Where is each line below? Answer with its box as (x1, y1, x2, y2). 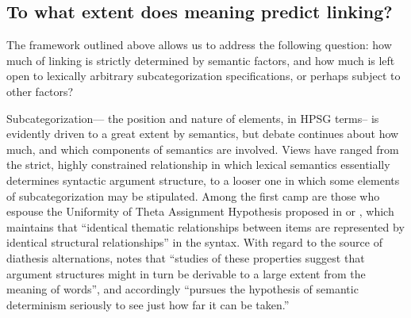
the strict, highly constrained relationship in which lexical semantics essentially (6, 156, 390, 173)
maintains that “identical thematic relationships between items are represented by (6, 218, 405, 235)
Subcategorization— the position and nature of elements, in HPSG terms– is (6, 109, 379, 126)
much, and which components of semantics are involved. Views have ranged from (6, 140, 399, 157)
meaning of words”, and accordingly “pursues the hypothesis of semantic (6, 281, 359, 297)
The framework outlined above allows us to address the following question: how (6, 36, 392, 53)
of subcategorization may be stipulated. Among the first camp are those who (6, 187, 380, 204)
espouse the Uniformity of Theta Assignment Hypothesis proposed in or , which (6, 203, 394, 220)
